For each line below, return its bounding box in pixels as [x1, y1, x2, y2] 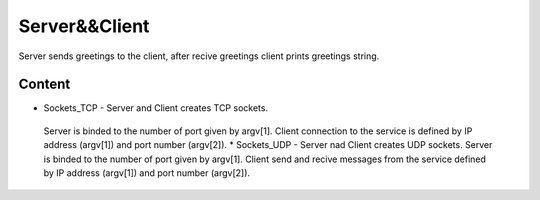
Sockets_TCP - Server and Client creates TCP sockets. [43, 102, 269, 114]
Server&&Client [18, 15, 150, 37]
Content [18, 76, 71, 93]
